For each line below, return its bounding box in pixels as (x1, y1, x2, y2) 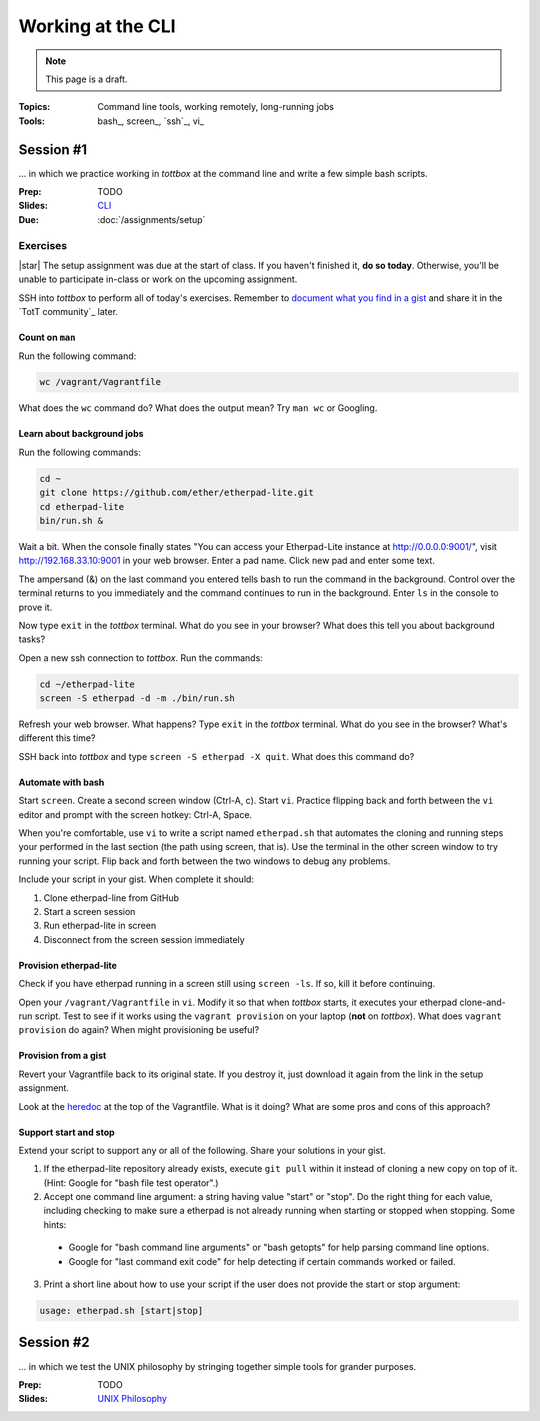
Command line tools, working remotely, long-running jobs (97, 101, 335, 113)
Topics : (18, 101, 51, 113)
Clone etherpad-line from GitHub (43, 891, 180, 904)
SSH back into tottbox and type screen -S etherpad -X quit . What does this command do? (18, 750, 415, 762)
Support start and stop (18, 1126, 115, 1138)
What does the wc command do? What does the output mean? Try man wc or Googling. (18, 402, 378, 414)
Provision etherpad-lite (18, 959, 117, 971)
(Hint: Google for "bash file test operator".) (43, 1176, 219, 1189)
